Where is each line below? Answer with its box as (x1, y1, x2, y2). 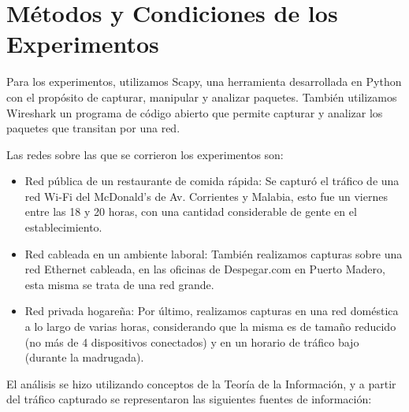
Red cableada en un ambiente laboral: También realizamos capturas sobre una (24, 245, 403, 262)
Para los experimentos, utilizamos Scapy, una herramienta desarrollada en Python (6, 73, 402, 90)
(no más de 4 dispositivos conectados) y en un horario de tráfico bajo (24, 333, 359, 350)
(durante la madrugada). (24, 349, 144, 366)
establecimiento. (24, 219, 102, 236)
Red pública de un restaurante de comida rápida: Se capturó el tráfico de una (24, 173, 400, 189)
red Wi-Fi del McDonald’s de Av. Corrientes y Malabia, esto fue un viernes (24, 187, 388, 204)
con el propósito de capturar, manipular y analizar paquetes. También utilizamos (6, 88, 397, 105)
